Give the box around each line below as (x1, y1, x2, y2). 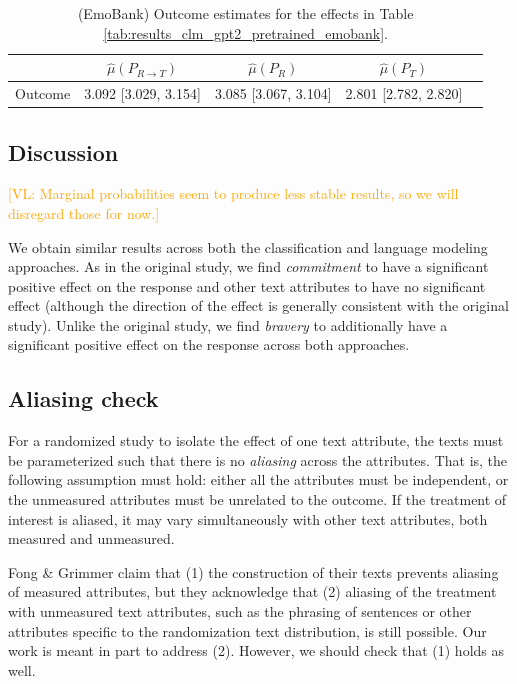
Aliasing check (8, 383, 159, 414)
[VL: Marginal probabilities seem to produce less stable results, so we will (8, 183, 459, 204)
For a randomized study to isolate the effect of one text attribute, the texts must (8, 430, 504, 451)
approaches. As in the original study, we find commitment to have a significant (8, 256, 489, 277)
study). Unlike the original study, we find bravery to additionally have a (8, 314, 448, 335)
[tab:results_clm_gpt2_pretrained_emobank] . (103, 22, 388, 43)
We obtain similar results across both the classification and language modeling (8, 236, 488, 257)
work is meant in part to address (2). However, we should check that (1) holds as (8, 640, 505, 661)
